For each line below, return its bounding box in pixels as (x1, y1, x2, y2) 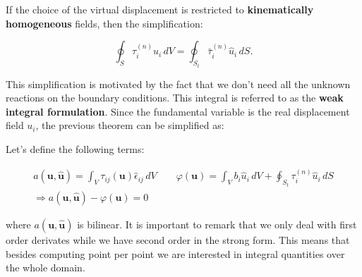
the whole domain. (6, 260, 85, 275)
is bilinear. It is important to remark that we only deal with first (77, 216, 357, 231)
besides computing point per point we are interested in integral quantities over (6, 246, 345, 261)
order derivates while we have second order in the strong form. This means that (6, 232, 350, 247)
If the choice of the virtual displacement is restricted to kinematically (6, 2, 314, 16)
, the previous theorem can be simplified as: (35, 118, 224, 133)
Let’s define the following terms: (6, 142, 145, 156)
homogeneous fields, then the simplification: (6, 16, 203, 30)
